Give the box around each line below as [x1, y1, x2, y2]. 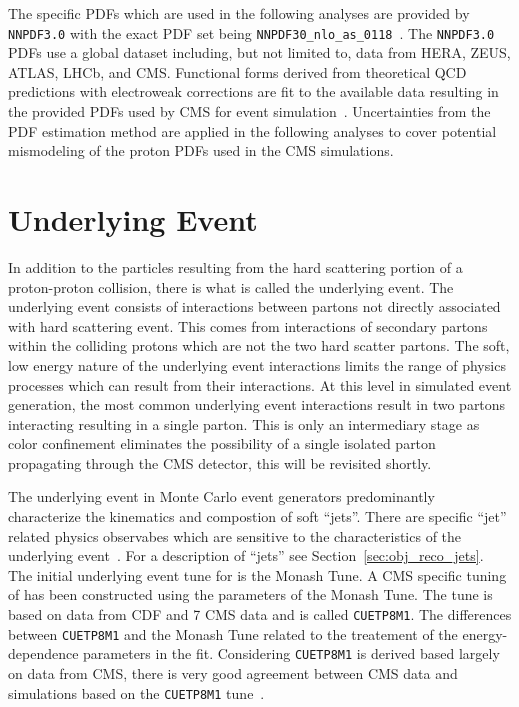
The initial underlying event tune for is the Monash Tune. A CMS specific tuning [8, 564, 507, 585]
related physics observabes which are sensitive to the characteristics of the [8, 525, 462, 546]
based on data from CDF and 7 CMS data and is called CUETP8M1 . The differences [8, 604, 512, 625]
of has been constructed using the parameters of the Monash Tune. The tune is [8, 584, 493, 605]
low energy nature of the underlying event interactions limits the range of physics [8, 354, 506, 375]
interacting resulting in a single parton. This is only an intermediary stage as [8, 413, 480, 434]
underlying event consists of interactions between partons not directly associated [8, 296, 501, 317]
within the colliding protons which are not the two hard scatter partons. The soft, [8, 335, 510, 356]
